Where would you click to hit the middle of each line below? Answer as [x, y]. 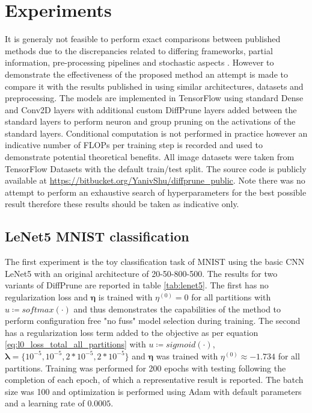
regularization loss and [46, 297]
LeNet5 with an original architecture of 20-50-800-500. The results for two [141, 273]
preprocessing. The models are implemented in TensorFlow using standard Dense [154, 98]
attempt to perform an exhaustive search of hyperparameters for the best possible [156, 192]
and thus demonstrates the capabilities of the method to [177, 309]
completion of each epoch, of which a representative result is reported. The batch [154, 380]
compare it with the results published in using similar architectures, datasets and [154, 86]
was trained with [187, 356]
